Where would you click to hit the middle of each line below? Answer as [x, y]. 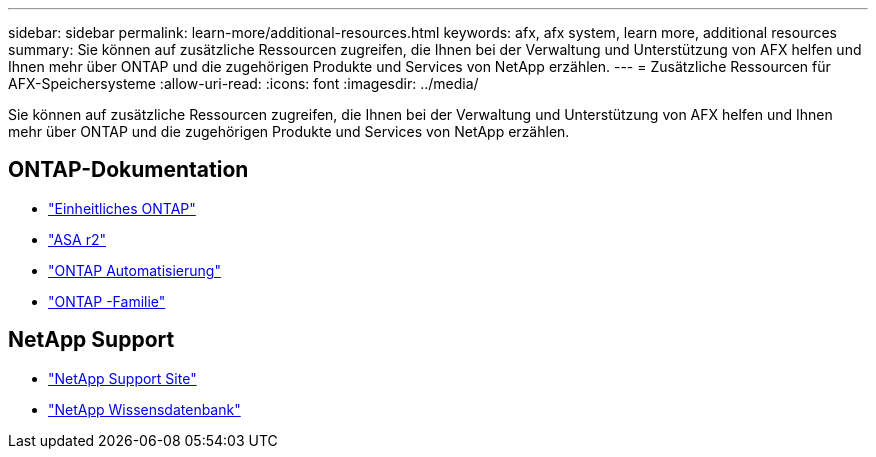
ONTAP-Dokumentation [128, 170]
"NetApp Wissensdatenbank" [144, 409]
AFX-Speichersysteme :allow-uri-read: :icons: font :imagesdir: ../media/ [243, 83]
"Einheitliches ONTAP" [122, 208]
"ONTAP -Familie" [107, 301]
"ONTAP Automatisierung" [134, 270]
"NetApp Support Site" [122, 378]
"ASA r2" [77, 239]
